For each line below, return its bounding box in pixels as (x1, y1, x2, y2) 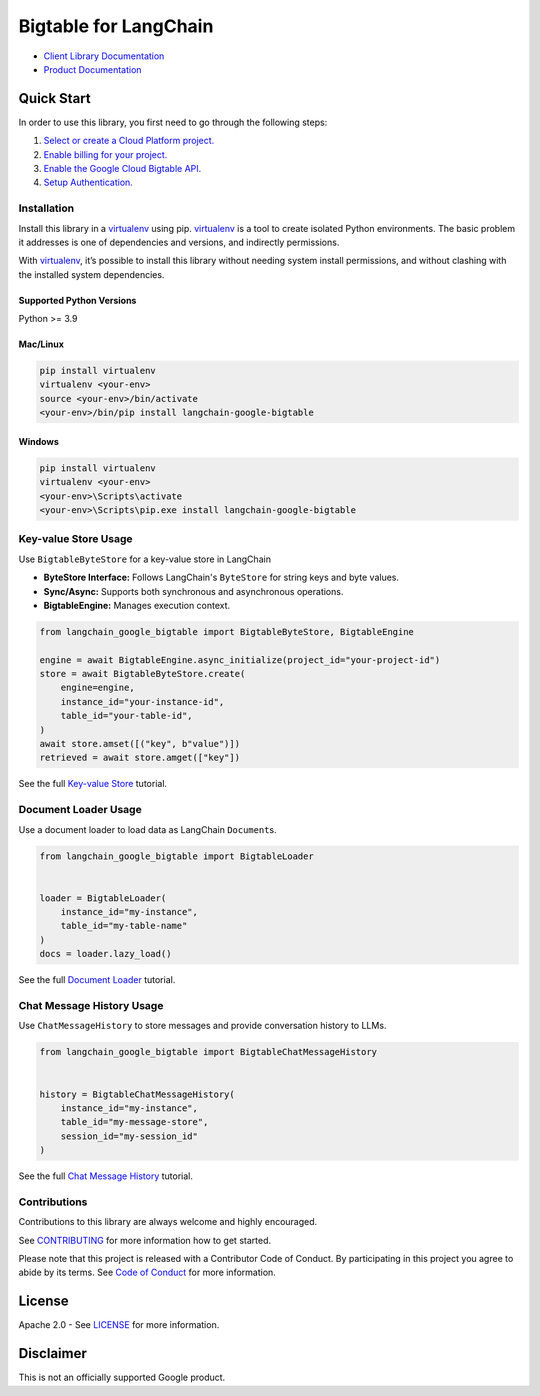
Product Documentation (43, 63, 142, 75)
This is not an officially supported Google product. (18, 1371, 226, 1384)
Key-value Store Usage (18, 532, 133, 546)
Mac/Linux (18, 338, 65, 350)
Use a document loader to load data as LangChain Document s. (18, 823, 277, 835)
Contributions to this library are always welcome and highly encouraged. (18, 1216, 318, 1228)
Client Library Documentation (43, 50, 165, 62)
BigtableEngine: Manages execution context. (43, 599, 231, 611)
